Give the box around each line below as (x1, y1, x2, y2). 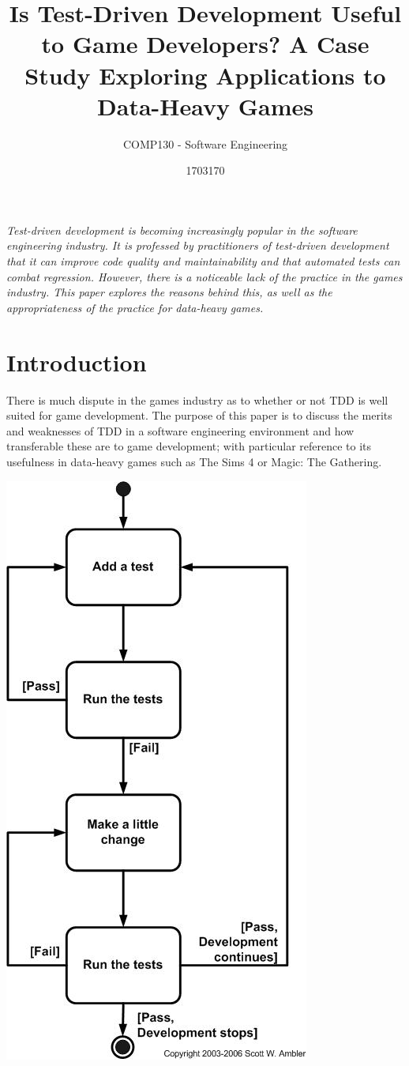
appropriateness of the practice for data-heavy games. (6, 299, 264, 315)
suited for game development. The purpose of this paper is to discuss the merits (6, 407, 392, 424)
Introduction (6, 345, 147, 378)
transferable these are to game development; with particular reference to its (6, 438, 372, 454)
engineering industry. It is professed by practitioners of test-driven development (6, 237, 389, 254)
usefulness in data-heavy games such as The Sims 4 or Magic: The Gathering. (6, 453, 382, 469)
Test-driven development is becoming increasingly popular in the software (6, 221, 358, 238)
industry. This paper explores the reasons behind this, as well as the (6, 284, 332, 300)
